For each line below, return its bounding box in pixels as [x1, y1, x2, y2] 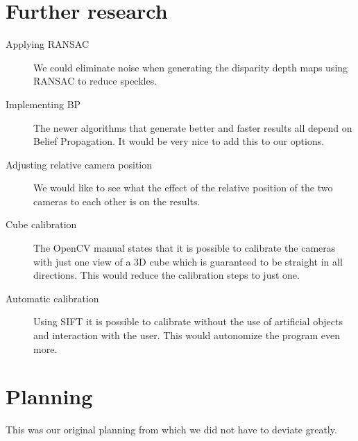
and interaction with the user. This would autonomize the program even [33, 328, 341, 343]
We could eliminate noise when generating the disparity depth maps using [33, 60, 348, 74]
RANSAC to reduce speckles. [33, 73, 157, 88]
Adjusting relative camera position [6, 157, 153, 171]
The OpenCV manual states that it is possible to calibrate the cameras [33, 241, 336, 255]
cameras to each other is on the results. [33, 193, 201, 208]
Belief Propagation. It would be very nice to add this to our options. [33, 134, 325, 148]
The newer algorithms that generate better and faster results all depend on [33, 120, 352, 135]
